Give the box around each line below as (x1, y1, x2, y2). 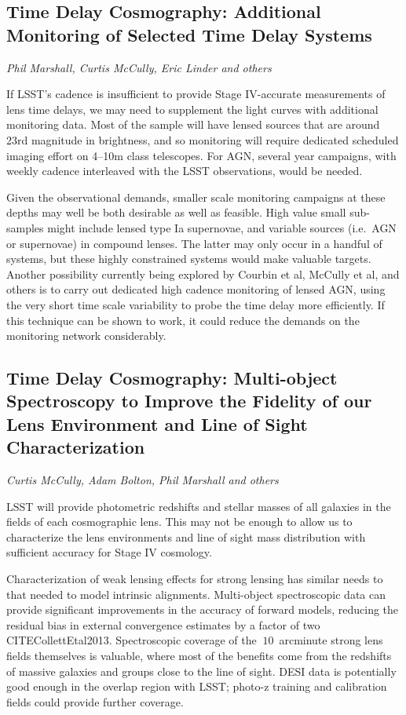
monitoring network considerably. (6, 327, 166, 344)
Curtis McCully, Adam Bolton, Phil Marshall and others (6, 472, 279, 488)
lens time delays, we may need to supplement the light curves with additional (6, 100, 379, 117)
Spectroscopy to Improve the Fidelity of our (6, 389, 372, 413)
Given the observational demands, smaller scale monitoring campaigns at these (6, 188, 386, 205)
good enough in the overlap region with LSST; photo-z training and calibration (6, 678, 387, 695)
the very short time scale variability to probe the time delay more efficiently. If (6, 296, 385, 312)
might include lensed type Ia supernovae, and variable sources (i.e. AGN (47, 219, 397, 235)
